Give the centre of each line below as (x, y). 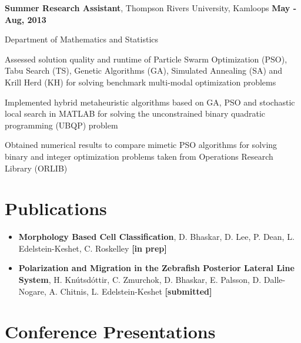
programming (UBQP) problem (61, 125)
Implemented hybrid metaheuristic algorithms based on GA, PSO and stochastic (150, 102)
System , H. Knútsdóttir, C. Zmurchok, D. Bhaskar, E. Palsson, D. (140, 280)
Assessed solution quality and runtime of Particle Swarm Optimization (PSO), (146, 59)
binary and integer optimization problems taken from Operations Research (139, 156)
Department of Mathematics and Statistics (82, 39)
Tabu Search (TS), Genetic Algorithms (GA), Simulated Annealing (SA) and (144, 70)
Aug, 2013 (26, 19)
